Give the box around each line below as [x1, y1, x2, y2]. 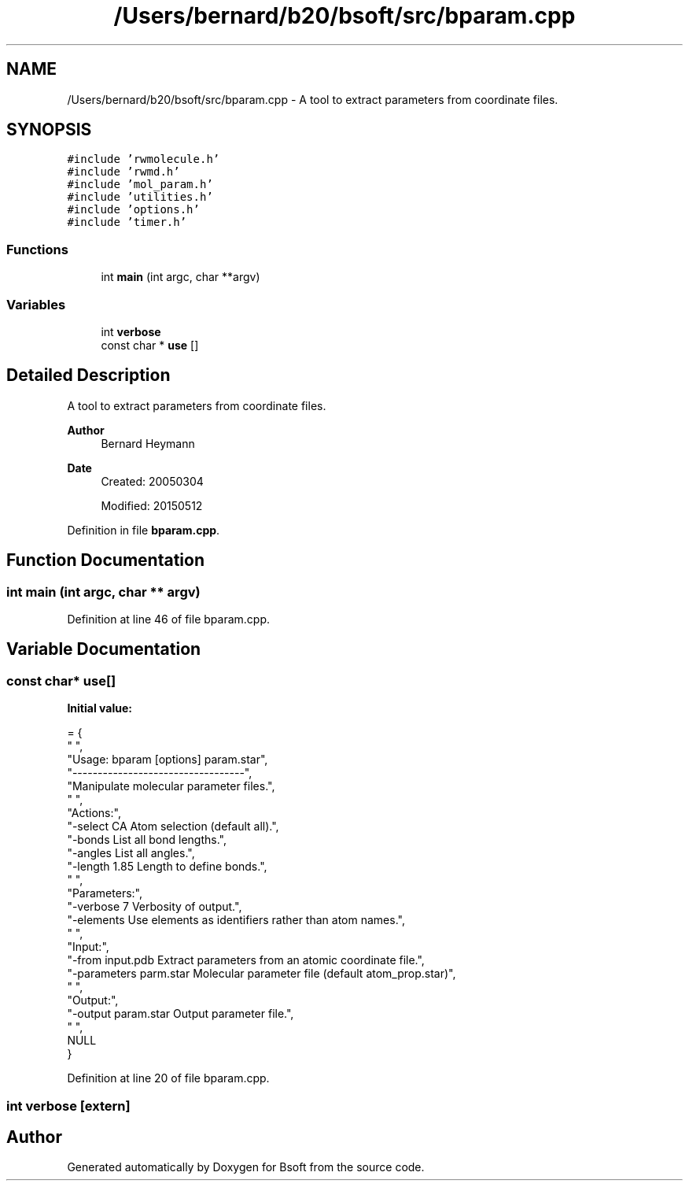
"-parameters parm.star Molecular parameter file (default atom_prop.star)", [67, 967, 456, 981]
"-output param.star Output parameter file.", [67, 1007, 294, 1021]
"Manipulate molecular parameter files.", [67, 779, 275, 793]
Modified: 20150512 [101, 498, 203, 512]
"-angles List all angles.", [67, 846, 195, 860]
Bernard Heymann [101, 436, 195, 450]
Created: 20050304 [101, 474, 204, 488]
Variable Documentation [6, 639, 201, 660]
